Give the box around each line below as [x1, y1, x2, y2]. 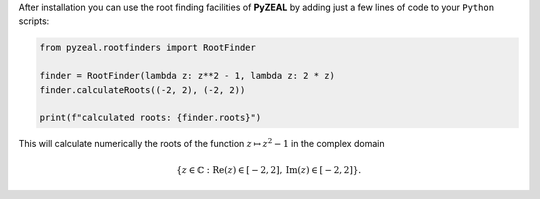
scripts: [18, 15, 50, 27]
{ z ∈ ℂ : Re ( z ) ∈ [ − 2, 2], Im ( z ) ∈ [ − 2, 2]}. [176, 164, 362, 175]
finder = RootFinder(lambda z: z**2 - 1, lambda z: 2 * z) [39, 70, 335, 82]
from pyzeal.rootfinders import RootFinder [39, 42, 257, 54]
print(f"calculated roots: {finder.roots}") [39, 112, 262, 124]
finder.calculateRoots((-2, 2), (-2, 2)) [39, 84, 246, 95]
